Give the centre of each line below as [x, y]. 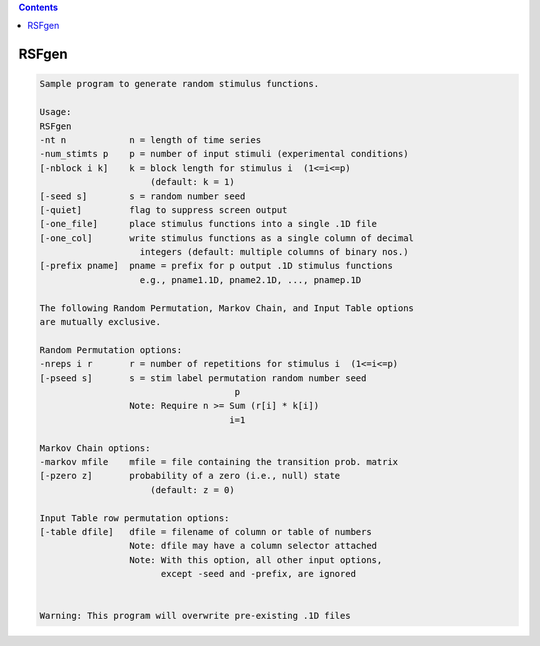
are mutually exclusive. [100, 322]
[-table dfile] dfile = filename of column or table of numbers [205, 531]
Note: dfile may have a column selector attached [253, 546]
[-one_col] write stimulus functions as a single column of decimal [227, 238]
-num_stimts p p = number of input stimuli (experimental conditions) [224, 154]
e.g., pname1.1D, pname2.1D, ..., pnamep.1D [250, 279]
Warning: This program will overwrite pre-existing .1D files [195, 616]
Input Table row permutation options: [134, 518]
